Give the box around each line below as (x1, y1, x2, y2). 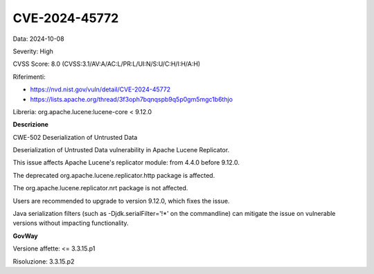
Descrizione (12, 120, 48, 129)
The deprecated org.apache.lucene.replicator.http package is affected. (12, 171, 215, 179)
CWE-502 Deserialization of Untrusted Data (12, 133, 138, 141)
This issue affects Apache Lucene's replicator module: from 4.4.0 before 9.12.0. (12, 158, 240, 167)
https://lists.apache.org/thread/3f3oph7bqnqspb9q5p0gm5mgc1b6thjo (30, 95, 233, 103)
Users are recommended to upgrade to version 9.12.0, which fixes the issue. (12, 197, 230, 205)
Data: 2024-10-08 (12, 35, 65, 43)
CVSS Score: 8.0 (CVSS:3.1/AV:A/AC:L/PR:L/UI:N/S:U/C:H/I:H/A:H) (12, 60, 201, 68)
